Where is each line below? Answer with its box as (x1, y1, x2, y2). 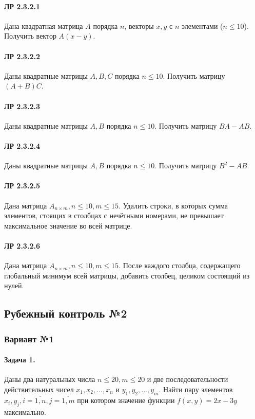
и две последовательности (147, 374, 228, 385)
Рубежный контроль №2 (4, 305, 127, 321)
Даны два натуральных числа (4, 374, 95, 385)
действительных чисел (4, 383, 74, 394)
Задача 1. (4, 354, 35, 365)
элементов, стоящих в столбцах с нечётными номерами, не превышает (4, 210, 224, 221)
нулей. (4, 280, 24, 291)
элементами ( (182, 20, 223, 31)
